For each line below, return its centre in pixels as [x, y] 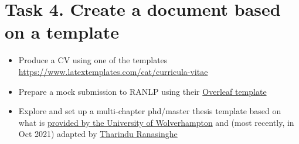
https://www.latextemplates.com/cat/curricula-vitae [113, 71]
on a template [62, 32]
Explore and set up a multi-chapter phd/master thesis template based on [150, 111]
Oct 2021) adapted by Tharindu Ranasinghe [98, 134]
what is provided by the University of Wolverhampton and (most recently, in [156, 122]
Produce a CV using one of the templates [93, 60]
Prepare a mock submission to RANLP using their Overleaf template [142, 91]
